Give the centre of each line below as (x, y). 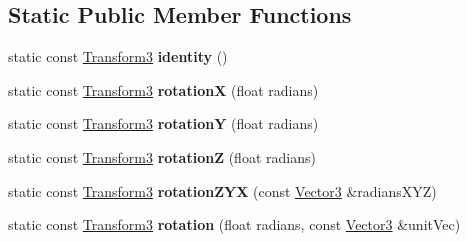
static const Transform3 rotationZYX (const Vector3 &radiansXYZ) (222, 190)
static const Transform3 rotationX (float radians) (163, 89)
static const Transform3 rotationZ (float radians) (162, 156)
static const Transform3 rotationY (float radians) (163, 123)
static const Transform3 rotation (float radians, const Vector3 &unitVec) (234, 224)
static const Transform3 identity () (118, 56)
